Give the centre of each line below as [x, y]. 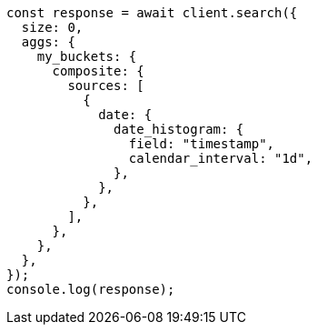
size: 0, [52, 27]
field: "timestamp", [202, 144]
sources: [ [106, 86]
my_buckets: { [87, 56]
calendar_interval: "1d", [221, 158]
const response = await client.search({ [152, 13]
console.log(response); [91, 289]
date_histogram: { [179, 129]
